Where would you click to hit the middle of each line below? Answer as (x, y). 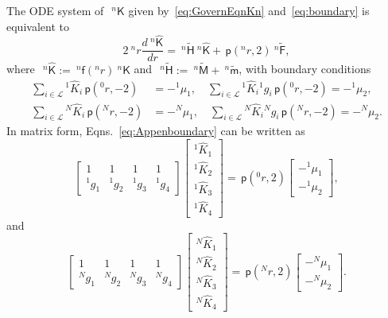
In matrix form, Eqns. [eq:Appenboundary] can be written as (156, 131)
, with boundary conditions (305, 69)
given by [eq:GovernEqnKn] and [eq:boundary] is (249, 10)
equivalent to (38, 26)
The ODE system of (55, 10)
